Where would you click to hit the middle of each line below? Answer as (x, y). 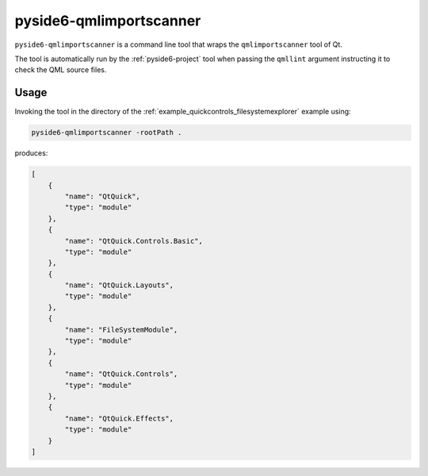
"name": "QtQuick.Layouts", (119, 285)
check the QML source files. (61, 70)
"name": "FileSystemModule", (121, 330)
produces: (31, 153)
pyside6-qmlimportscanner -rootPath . (107, 132)
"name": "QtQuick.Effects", (119, 418)
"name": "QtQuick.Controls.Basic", (134, 241)
